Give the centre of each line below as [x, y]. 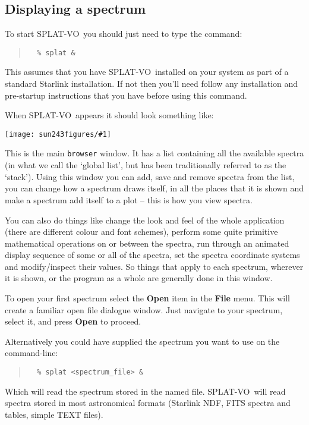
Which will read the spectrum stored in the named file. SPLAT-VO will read [145, 391]
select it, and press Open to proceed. [73, 321]
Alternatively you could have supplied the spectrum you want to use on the [142, 341]
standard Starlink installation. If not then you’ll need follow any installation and [152, 84]
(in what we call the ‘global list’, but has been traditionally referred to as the [146, 165]
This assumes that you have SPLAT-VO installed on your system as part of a [147, 72]
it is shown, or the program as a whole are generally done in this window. [139, 278]
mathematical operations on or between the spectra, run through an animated [147, 243]
